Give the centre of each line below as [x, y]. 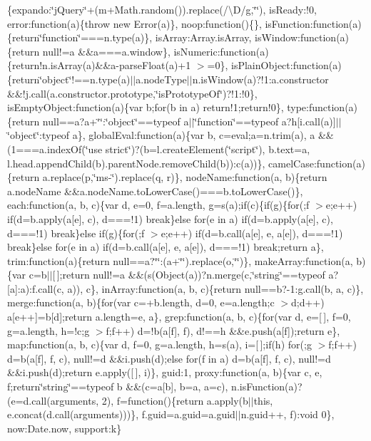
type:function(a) [322, 107]
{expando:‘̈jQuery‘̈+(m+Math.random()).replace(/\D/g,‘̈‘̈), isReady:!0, [162, 9]
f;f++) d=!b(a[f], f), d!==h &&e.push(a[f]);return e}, [223, 330]
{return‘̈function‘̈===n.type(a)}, [80, 37]
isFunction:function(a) [313, 23]
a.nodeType [161, 79]
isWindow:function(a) [302, 37]
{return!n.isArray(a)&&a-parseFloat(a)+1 [99, 65]
